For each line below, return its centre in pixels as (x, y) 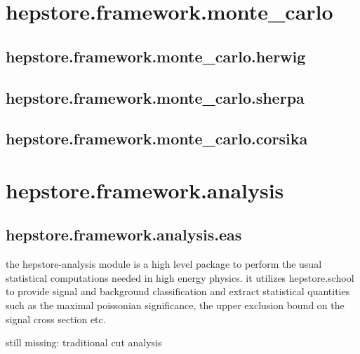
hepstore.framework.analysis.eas (124, 234)
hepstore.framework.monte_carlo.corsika (157, 138)
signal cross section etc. (56, 319)
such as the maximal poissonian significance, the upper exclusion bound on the (175, 305)
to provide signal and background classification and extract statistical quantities (178, 291)
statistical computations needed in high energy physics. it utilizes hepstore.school (180, 277)
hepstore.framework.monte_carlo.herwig (156, 56)
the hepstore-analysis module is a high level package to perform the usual (164, 264)
